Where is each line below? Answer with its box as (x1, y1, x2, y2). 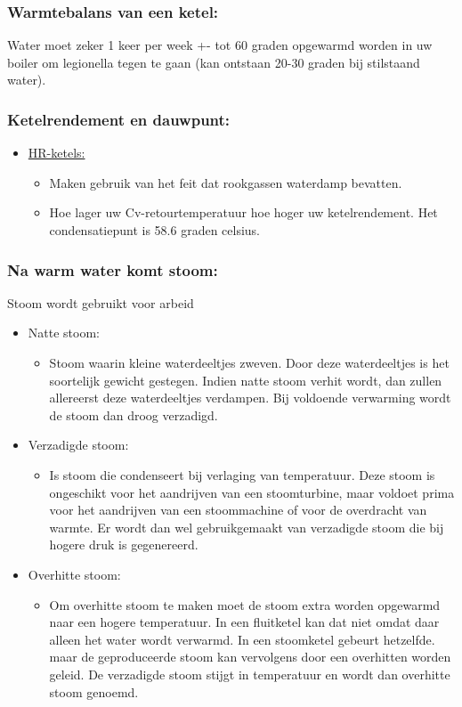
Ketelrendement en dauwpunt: (7, 108, 231, 130)
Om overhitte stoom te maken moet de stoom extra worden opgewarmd (49, 595, 441, 614)
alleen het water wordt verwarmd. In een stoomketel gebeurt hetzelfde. (49, 630, 435, 648)
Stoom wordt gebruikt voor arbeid (7, 293, 194, 312)
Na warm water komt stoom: (7, 258, 218, 280)
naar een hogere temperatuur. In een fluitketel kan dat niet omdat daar (49, 613, 440, 631)
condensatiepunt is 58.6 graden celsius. (49, 221, 260, 239)
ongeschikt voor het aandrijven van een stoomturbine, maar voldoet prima (49, 483, 455, 501)
